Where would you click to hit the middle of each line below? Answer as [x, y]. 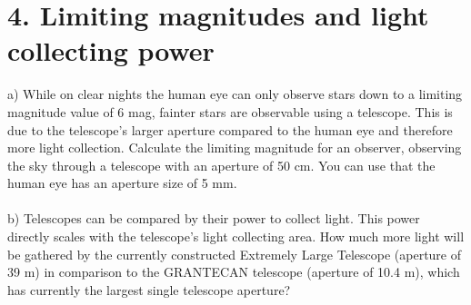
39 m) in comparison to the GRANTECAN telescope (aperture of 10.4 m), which [234, 272]
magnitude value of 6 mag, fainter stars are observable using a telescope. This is [230, 111]
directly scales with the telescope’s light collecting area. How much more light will [236, 236]
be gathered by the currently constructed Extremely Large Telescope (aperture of [235, 254]
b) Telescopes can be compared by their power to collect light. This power [214, 218]
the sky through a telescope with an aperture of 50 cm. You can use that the [221, 165]
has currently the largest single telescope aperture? [149, 289]
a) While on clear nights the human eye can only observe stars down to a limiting [235, 94]
